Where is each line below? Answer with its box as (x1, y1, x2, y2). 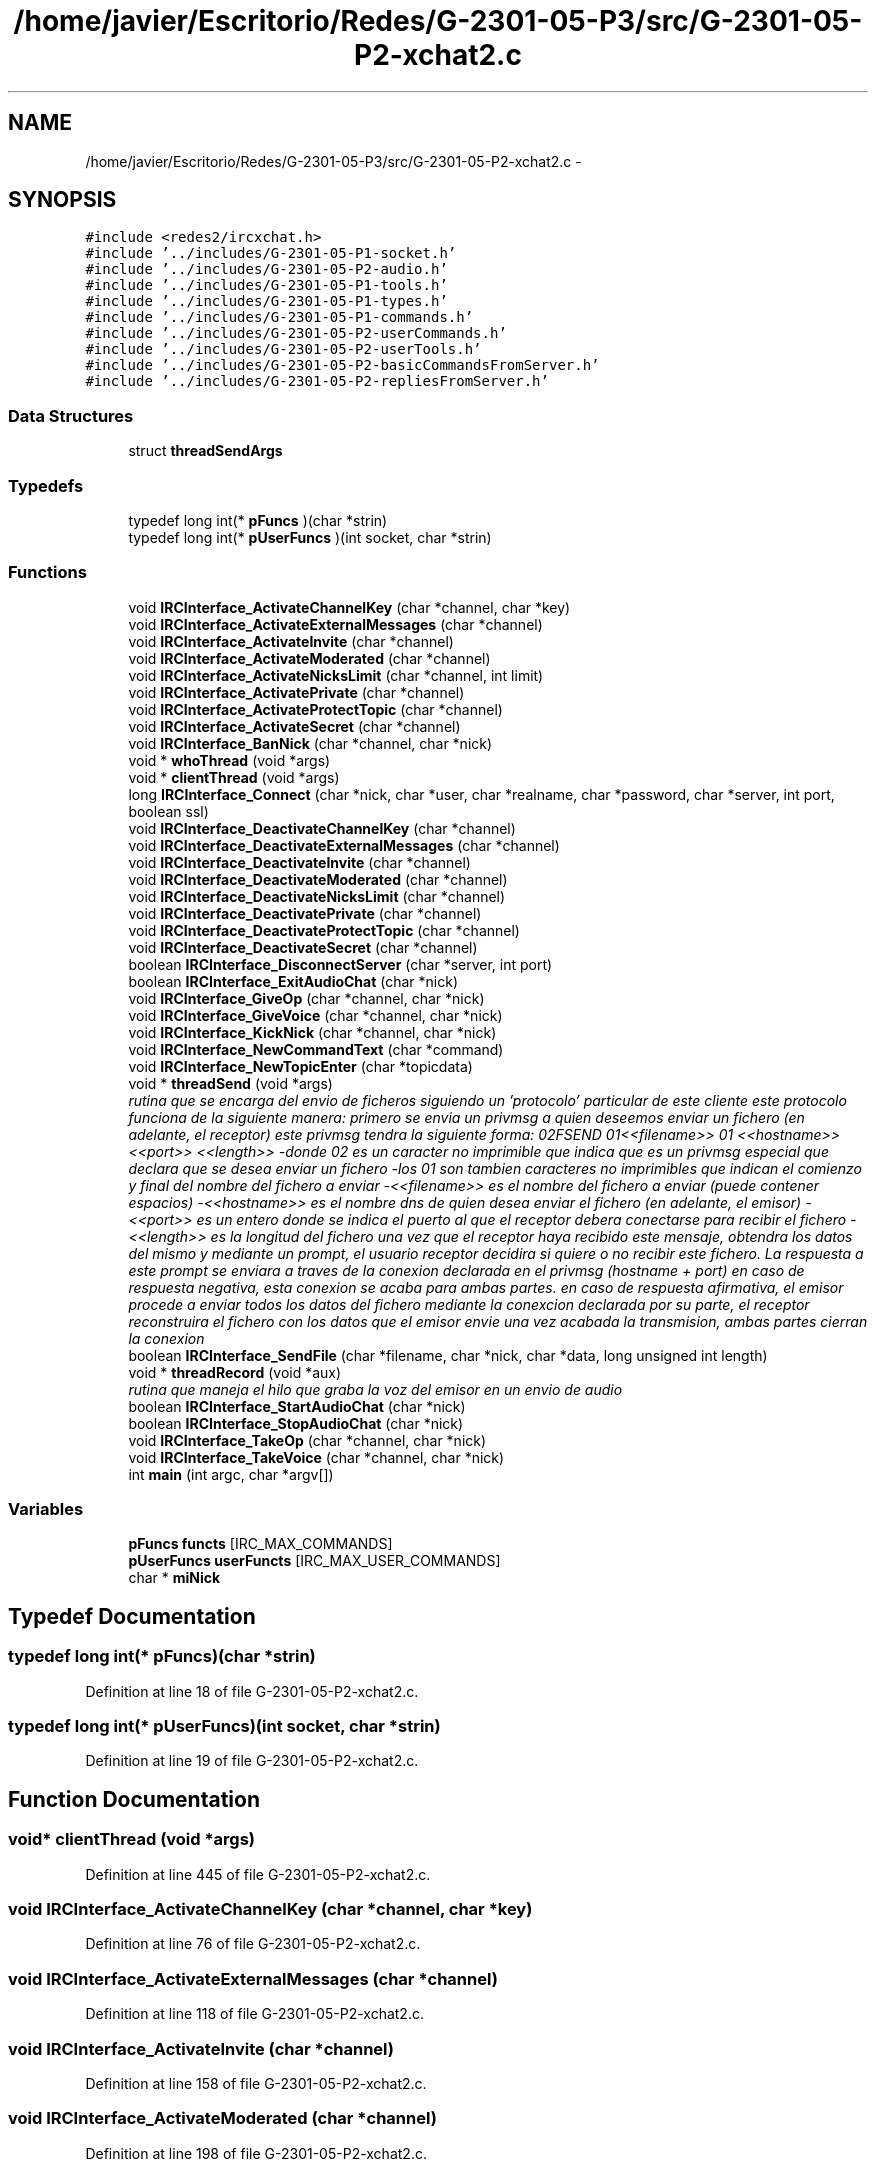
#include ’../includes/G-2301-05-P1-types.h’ (85, 293, 448, 310)
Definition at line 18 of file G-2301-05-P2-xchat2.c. (85, 1682, 419, 1700)
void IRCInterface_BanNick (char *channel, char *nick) (128, 734, 493, 752)
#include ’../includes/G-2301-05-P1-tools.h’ (85, 277, 448, 294)
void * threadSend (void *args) (128, 1074, 333, 1092)
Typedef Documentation (8, 1603, 256, 1629)
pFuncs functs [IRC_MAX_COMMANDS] (128, 1535, 393, 1553)
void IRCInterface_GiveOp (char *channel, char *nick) (128, 989, 485, 1007)
